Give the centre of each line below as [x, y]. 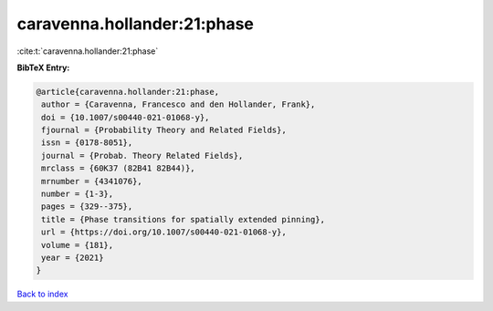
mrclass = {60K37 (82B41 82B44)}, [118, 168]
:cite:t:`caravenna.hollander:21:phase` [88, 51]
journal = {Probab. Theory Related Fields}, [142, 155]
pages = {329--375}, [87, 207]
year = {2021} [73, 258]
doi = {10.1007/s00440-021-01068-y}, [126, 117]
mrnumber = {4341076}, [92, 181]
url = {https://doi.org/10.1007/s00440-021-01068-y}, [164, 232]
